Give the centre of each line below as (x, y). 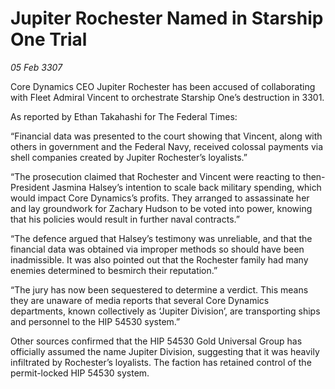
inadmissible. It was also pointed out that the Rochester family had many (159, 259)
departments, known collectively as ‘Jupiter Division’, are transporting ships (165, 311)
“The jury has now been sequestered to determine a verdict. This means (159, 289)
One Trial (49, 39)
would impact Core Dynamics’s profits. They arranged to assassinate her (160, 198)
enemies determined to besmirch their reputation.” (114, 270)
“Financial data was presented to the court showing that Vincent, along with (166, 136)
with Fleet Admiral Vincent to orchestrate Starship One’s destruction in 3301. (167, 97)
